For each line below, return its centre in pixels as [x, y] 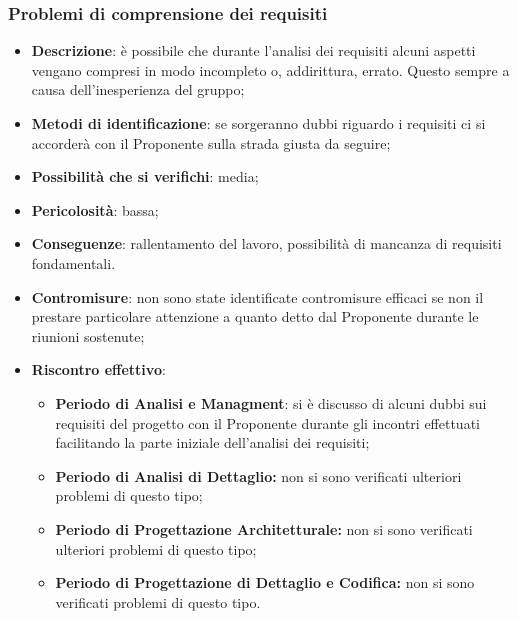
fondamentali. [73, 262]
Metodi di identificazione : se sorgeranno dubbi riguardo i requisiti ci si [258, 123]
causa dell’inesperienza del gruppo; [138, 89]
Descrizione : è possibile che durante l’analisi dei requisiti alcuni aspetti [253, 50]
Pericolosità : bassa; [95, 209]
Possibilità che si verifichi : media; [145, 176]
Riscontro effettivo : [98, 369]
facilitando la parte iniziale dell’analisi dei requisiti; [212, 442]
